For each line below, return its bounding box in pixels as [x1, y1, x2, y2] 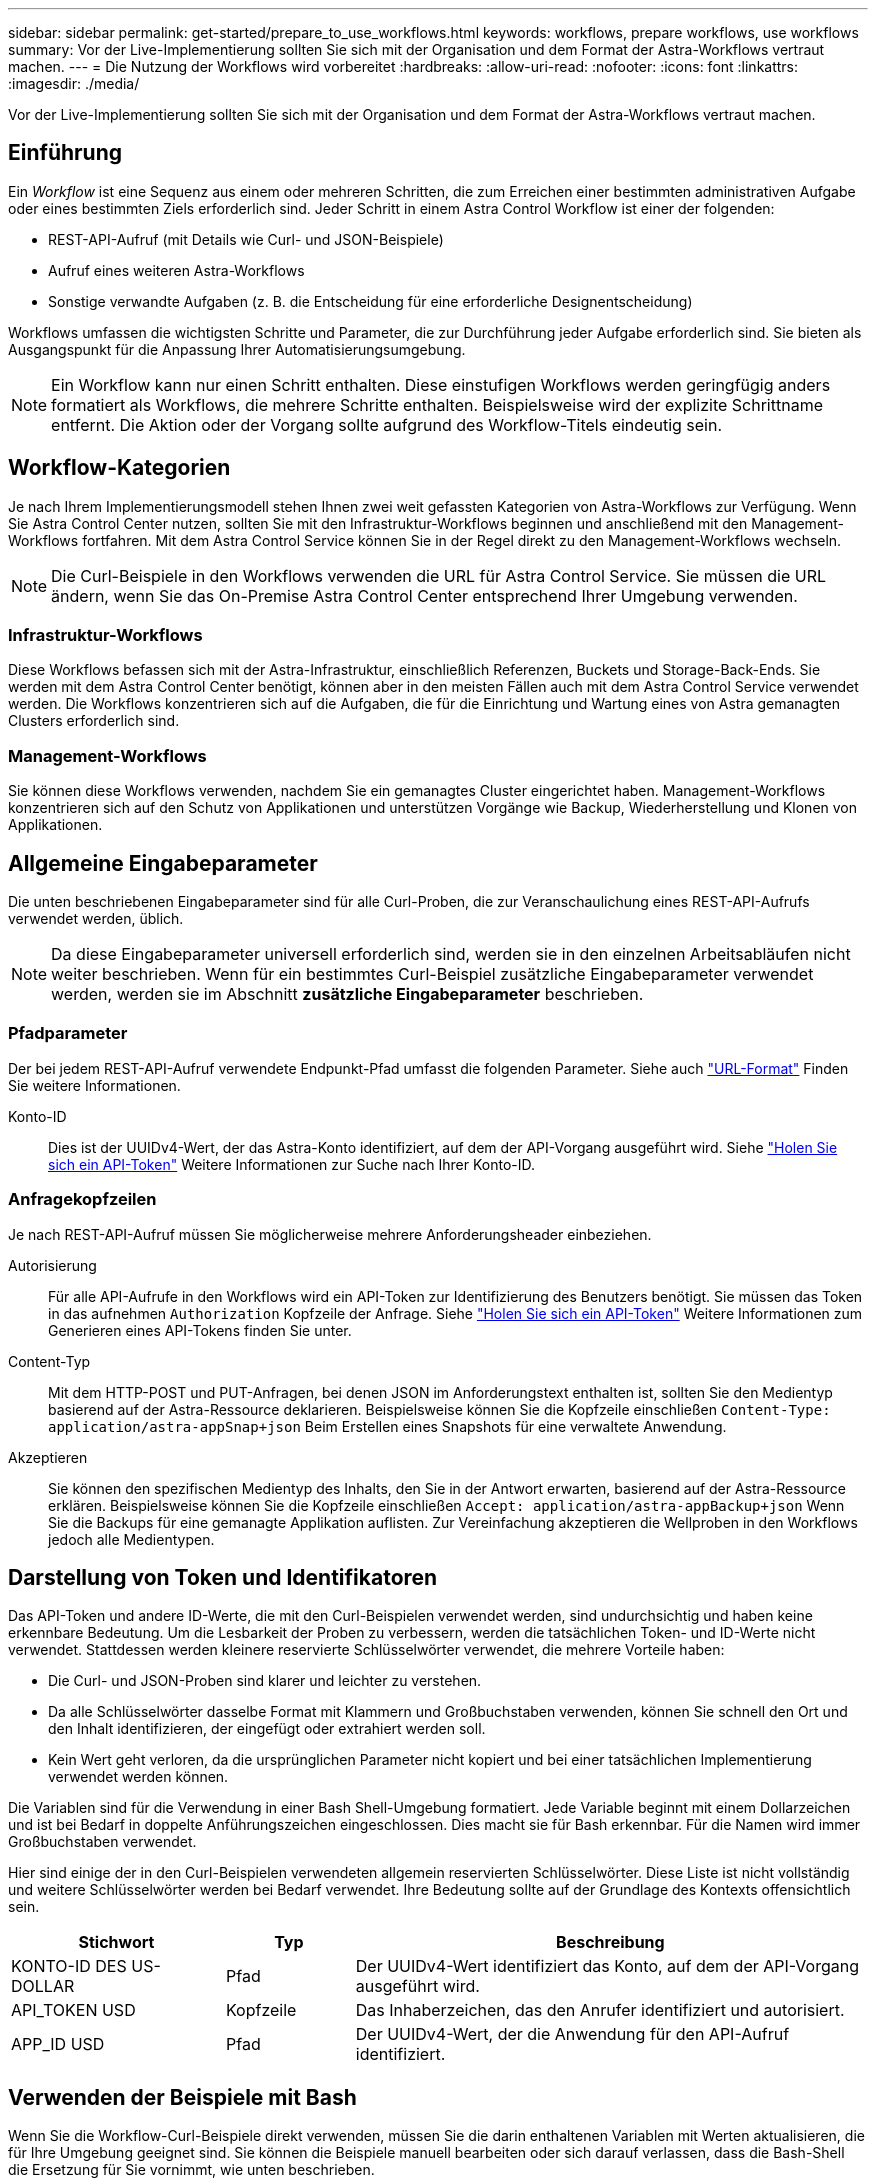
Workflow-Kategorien [8, 455, 231, 481]
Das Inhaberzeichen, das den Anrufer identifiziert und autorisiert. [355, 2000, 845, 2021]
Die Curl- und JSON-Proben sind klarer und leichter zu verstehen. [48, 1672, 482, 1690]
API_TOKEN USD [11, 2000, 136, 2021]
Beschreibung [556, 1932, 665, 1953]
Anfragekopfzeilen [8, 1189, 157, 1210]
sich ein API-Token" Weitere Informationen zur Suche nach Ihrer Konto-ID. [48, 1155, 536, 1173]
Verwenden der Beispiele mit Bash [8, 2084, 357, 2110]
